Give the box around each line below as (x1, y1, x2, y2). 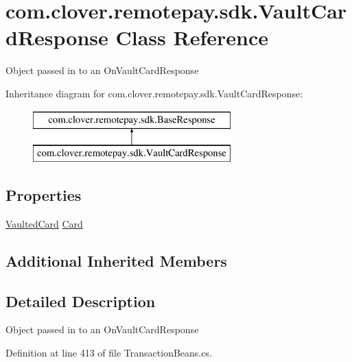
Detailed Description (5, 290, 156, 311)
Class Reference (115, 23, 268, 51)
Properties (5, 184, 82, 206)
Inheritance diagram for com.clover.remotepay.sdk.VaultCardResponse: (5, 86, 303, 100)
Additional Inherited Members (5, 250, 227, 271)
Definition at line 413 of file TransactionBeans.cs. (5, 346, 212, 360)
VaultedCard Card (5, 216, 83, 230)
